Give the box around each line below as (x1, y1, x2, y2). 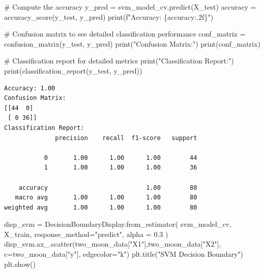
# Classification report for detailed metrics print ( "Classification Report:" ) (4, 55, 234, 66)
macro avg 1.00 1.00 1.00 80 (15, 194, 197, 201)
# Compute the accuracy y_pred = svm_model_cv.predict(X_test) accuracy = (4, 2, 256, 12)
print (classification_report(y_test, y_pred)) (4, 65, 142, 76)
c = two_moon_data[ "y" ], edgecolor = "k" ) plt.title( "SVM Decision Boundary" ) (4, 249, 243, 259)
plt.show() (4, 258, 36, 269)
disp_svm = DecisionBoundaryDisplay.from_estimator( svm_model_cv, (4, 219, 231, 229)
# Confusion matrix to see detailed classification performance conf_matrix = (4, 28, 246, 39)
